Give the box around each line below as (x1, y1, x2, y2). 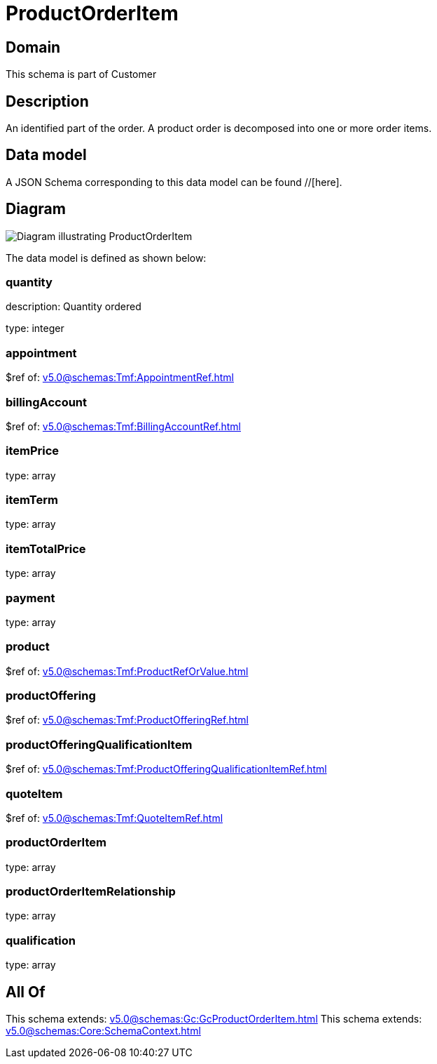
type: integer (6, 322, 64, 335)
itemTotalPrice (6, 541, 86, 556)
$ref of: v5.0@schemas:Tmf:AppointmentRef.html (6, 371, 234, 384)
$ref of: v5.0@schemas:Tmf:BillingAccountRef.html (6, 420, 241, 432)
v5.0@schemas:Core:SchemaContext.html (6, 1025, 201, 1037)
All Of (6, 983, 46, 1001)
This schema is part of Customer (6, 68, 157, 81)
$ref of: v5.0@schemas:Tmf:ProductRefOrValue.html (6, 665, 249, 677)
